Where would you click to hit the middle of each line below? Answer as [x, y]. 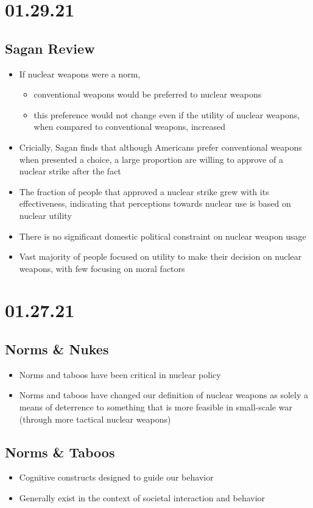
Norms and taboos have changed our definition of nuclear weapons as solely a [164, 395]
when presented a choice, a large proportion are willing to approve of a [151, 159]
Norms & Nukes [57, 349]
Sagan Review [50, 48]
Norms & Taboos [60, 452]
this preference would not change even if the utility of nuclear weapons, [167, 114]
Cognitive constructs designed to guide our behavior [116, 477]
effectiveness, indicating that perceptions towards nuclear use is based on [155, 203]
